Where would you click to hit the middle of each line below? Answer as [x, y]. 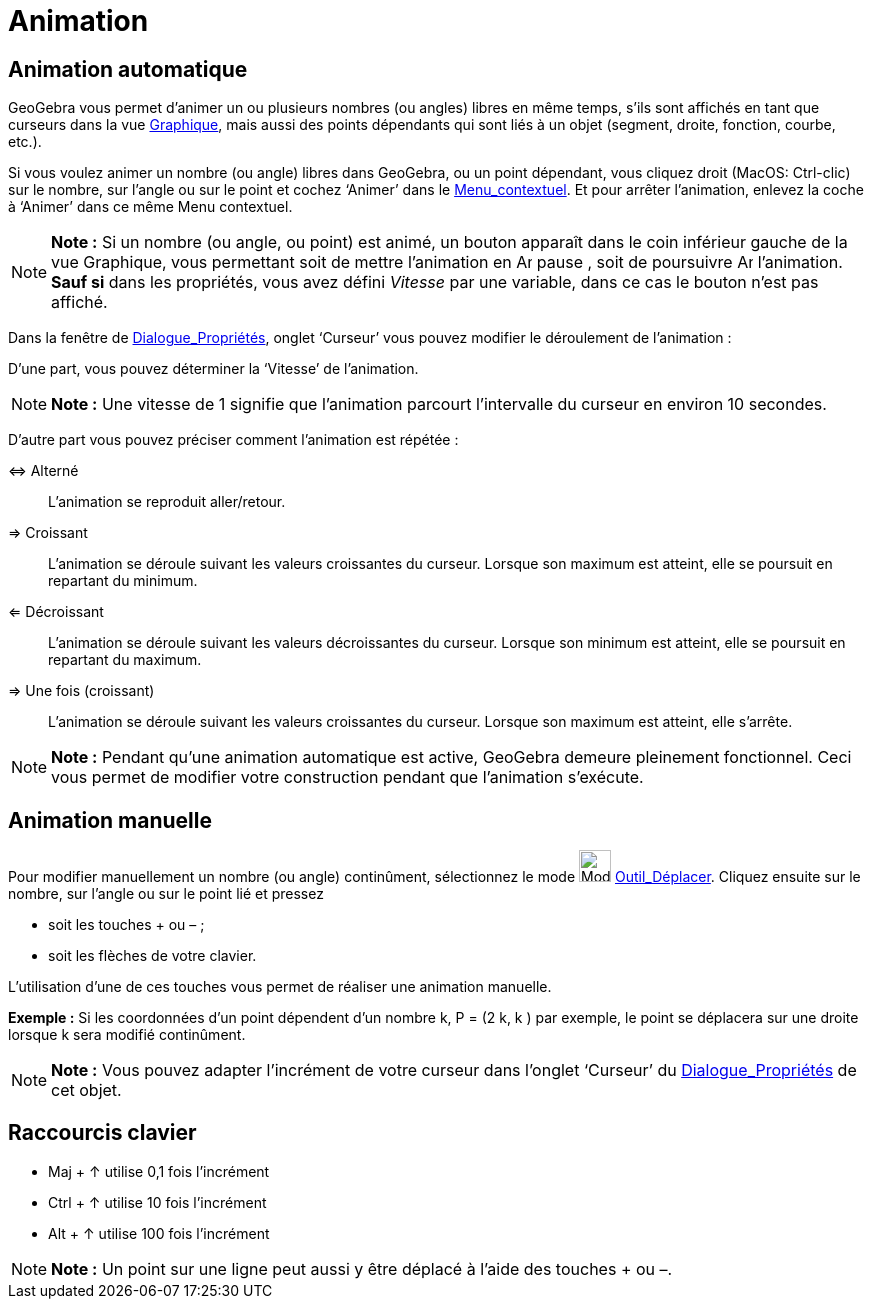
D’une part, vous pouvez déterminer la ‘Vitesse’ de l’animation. [213, 369]
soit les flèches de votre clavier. [152, 956]
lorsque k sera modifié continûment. [127, 1035]
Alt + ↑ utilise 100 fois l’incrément [159, 1233]
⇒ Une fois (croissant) [81, 691]
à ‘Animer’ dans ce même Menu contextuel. [150, 207]
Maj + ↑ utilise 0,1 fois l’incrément [159, 1171]
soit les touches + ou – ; [126, 925]
